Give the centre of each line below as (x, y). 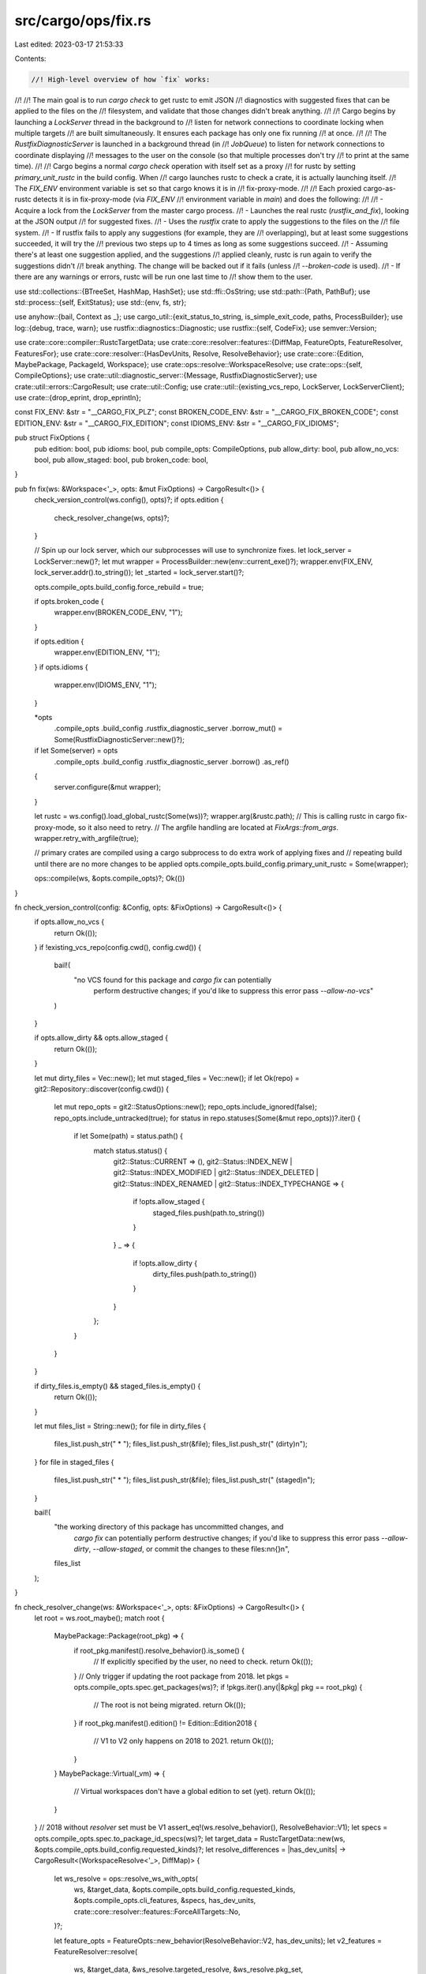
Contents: (30, 58)
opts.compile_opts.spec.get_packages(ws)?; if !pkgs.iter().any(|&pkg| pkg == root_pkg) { (218, 1687)
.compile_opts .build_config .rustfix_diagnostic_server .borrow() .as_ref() (172, 761)
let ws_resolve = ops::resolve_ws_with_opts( (126, 1878)
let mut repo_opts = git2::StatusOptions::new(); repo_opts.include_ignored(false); (185, 1107)
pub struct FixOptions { (52, 437)
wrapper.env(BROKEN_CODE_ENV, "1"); (118, 613)
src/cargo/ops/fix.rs (83, 21)
